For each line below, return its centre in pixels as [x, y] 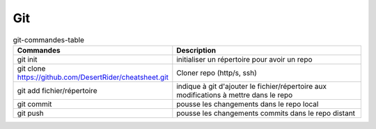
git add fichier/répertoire [57, 90]
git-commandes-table [49, 40]
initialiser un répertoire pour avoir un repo [244, 59]
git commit [34, 104]
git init [27, 59]
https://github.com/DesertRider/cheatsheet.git [93, 77]
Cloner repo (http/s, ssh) [217, 73]
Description [196, 50]
